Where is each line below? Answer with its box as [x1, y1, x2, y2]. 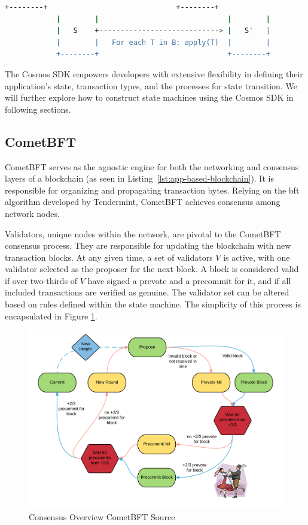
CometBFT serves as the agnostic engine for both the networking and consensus [5, 160, 299, 173]
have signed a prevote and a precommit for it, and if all [87, 274, 291, 286]
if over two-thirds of [5, 274, 78, 286]
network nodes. [5, 207, 60, 219]
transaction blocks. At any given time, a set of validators [5, 251, 213, 263]
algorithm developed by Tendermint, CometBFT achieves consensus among [5, 195, 280, 208]
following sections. [5, 102, 71, 115]
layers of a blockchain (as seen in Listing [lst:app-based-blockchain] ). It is [5, 172, 274, 185]
